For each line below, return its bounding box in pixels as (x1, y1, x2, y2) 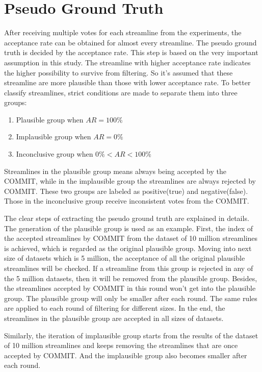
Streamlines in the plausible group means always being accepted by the (4, 165, 226, 176)
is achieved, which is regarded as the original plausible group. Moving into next (4, 242, 252, 253)
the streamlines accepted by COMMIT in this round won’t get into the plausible (4, 283, 256, 293)
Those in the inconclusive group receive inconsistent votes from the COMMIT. (4, 195, 249, 206)
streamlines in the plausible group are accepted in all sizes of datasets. (4, 312, 224, 323)
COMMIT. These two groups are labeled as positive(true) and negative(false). (4, 185, 248, 196)
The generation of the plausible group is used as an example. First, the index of (4, 222, 253, 233)
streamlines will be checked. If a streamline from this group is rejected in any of (4, 263, 253, 273)
